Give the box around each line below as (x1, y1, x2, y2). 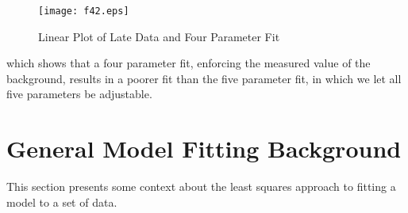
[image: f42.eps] (38, 6, 129, 17)
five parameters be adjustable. (6, 86, 152, 102)
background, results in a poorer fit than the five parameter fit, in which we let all (6, 70, 402, 86)
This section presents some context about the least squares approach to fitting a (6, 178, 396, 195)
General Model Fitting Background (6, 132, 402, 165)
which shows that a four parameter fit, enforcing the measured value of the (6, 55, 371, 71)
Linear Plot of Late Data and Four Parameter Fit (38, 28, 280, 44)
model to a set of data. (6, 193, 117, 210)
